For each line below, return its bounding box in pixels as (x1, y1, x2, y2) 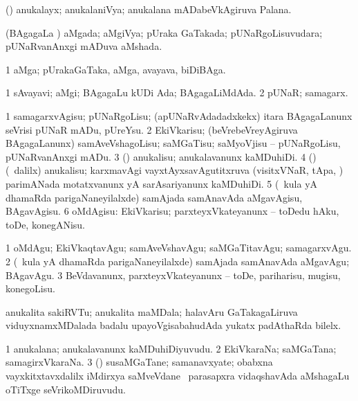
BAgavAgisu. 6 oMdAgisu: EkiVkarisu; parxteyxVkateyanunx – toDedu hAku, (6, 204, 339, 218)
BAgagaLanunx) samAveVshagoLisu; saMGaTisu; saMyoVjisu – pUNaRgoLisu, (6, 136, 341, 150)
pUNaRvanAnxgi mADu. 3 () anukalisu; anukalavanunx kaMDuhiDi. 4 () (6, 149, 317, 163)
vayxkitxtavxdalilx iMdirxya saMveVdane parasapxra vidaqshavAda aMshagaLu (6, 368, 350, 383)
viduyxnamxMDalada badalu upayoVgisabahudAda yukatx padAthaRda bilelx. (6, 318, 341, 332)
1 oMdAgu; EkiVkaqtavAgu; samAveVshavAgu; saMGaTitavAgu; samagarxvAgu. (6, 240, 352, 255)
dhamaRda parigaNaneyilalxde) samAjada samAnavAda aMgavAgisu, (6, 190, 303, 204)
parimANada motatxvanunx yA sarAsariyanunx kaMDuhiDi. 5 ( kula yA (6, 176, 318, 190)
